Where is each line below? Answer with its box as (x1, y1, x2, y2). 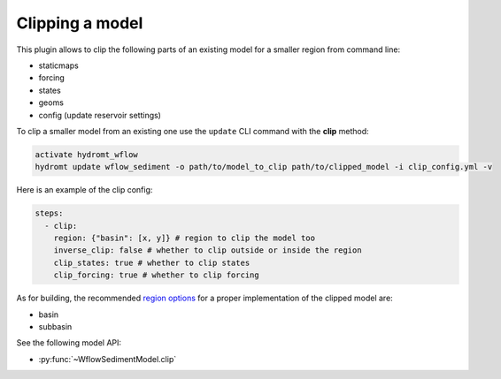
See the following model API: (16, 337, 122, 348)
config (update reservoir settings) (38, 110, 161, 120)
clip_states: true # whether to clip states (53, 257, 250, 268)
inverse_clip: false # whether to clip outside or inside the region (53, 246, 362, 255)
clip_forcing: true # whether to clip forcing (53, 270, 260, 280)
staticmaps (38, 60, 79, 71)
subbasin (38, 321, 73, 331)
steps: (35, 208, 64, 218)
